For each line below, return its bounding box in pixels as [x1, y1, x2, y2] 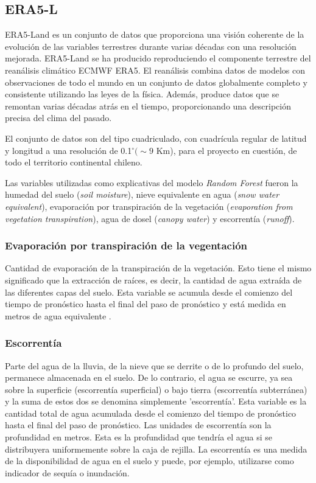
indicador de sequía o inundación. [5, 466, 130, 479]
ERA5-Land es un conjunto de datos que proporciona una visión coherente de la [5, 28, 304, 41]
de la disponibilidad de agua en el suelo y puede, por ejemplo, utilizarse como [5, 454, 294, 467]
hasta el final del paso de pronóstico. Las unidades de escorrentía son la [5, 419, 272, 431]
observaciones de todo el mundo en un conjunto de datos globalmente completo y [5, 75, 307, 88]
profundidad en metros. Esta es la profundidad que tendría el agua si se [5, 431, 273, 443]
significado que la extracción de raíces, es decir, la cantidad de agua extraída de [5, 273, 302, 286]
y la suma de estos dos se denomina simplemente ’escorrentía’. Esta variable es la [5, 395, 307, 408]
